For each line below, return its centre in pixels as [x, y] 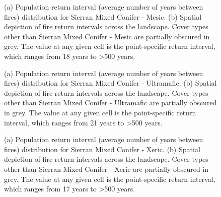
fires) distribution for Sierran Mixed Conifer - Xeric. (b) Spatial [102, 149]
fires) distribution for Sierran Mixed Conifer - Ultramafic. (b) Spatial [111, 83]
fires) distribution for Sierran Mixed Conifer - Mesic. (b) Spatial [103, 16]
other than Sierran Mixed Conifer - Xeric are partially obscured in [106, 169]
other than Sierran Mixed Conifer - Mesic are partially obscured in [107, 36]
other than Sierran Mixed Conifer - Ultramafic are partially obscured [111, 103]
